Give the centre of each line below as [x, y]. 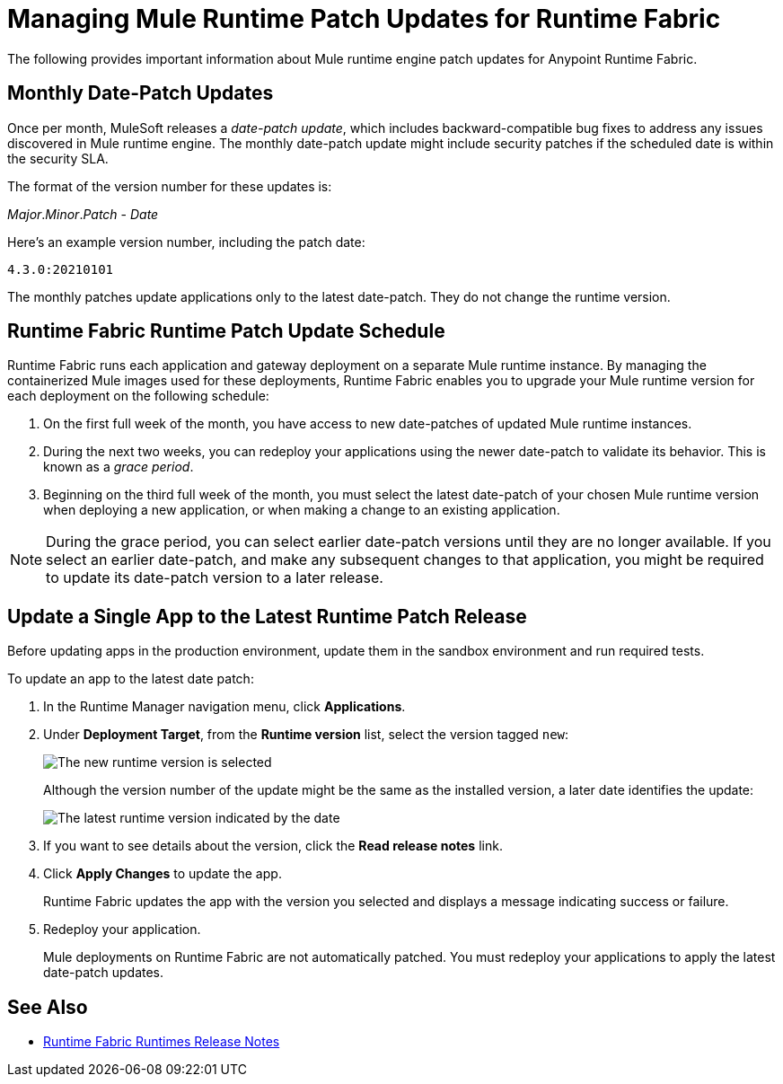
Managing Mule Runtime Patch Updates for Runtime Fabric [364, 19]
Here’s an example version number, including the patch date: [186, 242]
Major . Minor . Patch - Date [83, 214]
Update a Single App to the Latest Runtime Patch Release [267, 616]
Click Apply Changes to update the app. [163, 874]
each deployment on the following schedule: [138, 396]
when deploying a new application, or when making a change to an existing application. [302, 510]
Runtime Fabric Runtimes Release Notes [162, 1042]
